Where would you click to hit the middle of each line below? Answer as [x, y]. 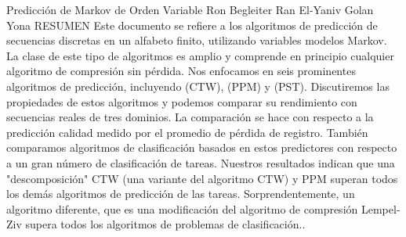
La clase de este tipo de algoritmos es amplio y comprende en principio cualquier [200, 55]
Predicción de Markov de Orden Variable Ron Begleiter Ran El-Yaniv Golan [190, 9]
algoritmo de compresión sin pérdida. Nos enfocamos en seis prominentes [181, 71]
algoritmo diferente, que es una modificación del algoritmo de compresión [182, 208]
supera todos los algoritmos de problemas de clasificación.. [165, 224]
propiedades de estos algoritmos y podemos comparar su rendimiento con [182, 101]
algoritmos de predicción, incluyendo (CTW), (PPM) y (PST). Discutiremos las [198, 86]
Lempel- [381, 208]
